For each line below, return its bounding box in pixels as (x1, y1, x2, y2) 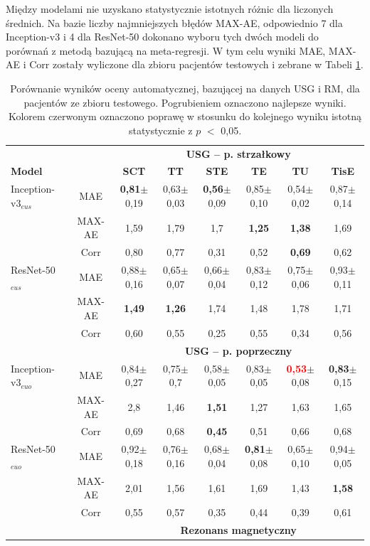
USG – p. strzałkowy (186, 146, 291, 161)
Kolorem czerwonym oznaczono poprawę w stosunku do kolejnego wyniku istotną (8, 109, 362, 124)
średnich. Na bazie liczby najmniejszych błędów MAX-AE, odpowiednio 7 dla (6, 15, 343, 30)
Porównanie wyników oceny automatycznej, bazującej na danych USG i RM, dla (10, 80, 360, 95)
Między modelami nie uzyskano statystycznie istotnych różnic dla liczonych (6, 1, 334, 16)
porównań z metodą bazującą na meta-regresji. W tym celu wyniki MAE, (6, 43, 326, 58)
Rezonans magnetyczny (180, 523, 297, 537)
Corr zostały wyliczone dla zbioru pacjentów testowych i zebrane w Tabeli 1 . (29, 57, 364, 72)
